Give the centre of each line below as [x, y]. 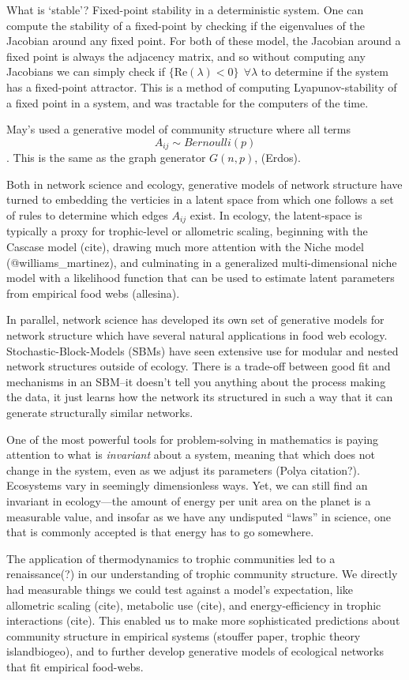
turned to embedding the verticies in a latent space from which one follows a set [200, 199]
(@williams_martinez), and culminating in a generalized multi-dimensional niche [202, 262]
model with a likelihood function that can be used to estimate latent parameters [201, 278]
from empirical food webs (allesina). [93, 293]
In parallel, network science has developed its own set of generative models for [195, 319]
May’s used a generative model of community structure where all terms [179, 129]
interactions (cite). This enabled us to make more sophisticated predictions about [203, 620]
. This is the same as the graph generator [106, 158]
